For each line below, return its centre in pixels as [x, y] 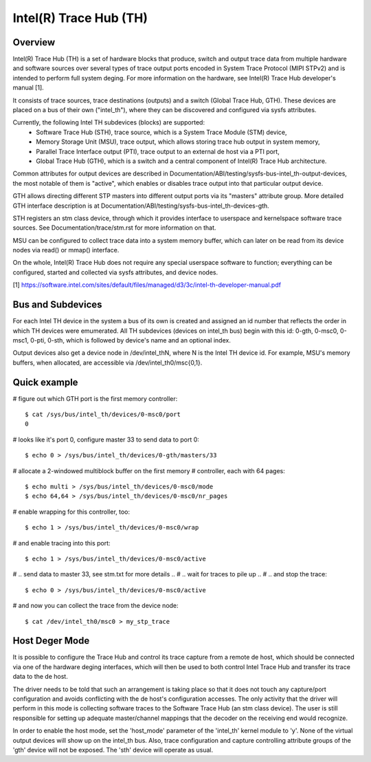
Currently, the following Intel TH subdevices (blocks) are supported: [109, 122]
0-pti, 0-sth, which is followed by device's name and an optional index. [131, 340]
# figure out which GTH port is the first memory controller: [95, 398]
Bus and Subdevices [57, 305]
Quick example [45, 382]
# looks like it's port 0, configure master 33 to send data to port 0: [106, 439]
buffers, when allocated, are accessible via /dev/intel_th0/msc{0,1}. [108, 362]
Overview [34, 42]
